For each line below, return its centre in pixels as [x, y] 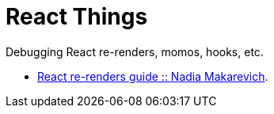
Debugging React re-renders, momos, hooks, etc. [135, 51]
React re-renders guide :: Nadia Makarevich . [153, 76]
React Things [77, 17]
